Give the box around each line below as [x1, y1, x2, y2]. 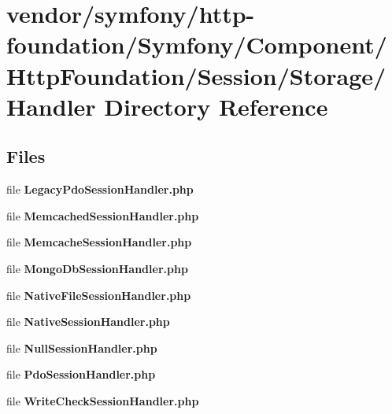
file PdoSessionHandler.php [6, 366, 156, 383]
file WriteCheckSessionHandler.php [6, 392, 199, 408]
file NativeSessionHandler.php [6, 313, 170, 330]
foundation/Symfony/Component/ [6, 28, 387, 61]
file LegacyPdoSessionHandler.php [6, 181, 194, 198]
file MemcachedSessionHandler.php [6, 207, 199, 224]
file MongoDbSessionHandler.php [6, 260, 188, 276]
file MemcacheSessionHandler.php [6, 234, 192, 250]
